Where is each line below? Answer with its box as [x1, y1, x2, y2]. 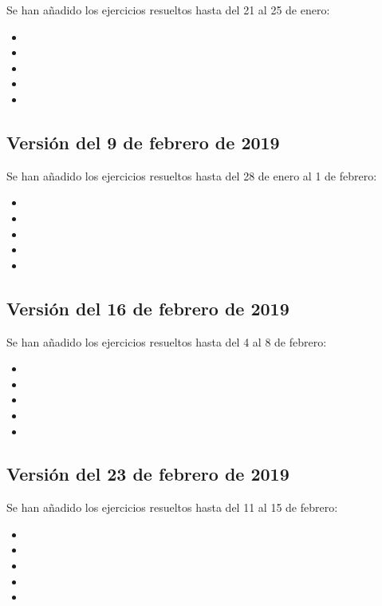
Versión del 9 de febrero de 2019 [6, 129, 280, 154]
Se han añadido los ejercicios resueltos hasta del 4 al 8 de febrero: [6, 333, 327, 350]
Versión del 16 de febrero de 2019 [6, 295, 289, 320]
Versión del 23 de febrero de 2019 [6, 461, 289, 486]
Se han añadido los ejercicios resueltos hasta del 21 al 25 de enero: [6, 2, 330, 18]
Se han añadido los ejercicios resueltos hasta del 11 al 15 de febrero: [6, 499, 338, 516]
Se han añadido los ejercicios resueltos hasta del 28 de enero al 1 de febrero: [6, 167, 377, 184]
